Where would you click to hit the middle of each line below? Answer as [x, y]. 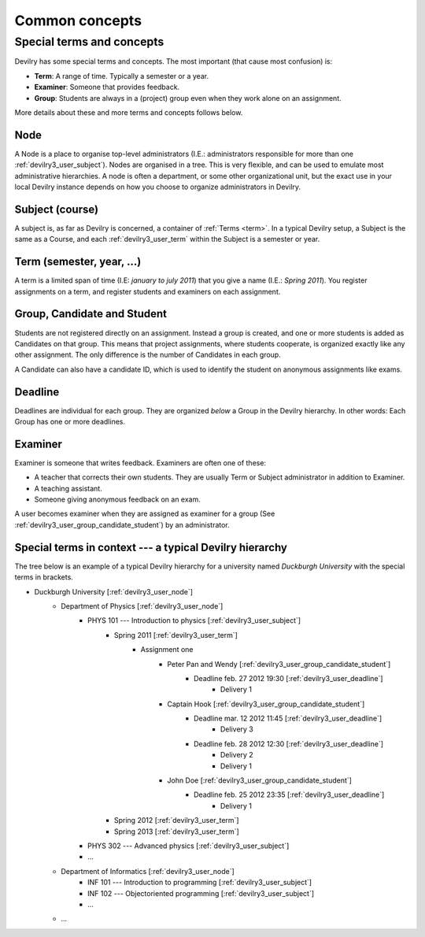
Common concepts [78, 20]
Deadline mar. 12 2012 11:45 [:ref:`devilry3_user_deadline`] [288, 718]
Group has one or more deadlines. [70, 422]
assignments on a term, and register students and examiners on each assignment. [148, 291]
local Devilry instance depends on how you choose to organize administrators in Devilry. [158, 187]
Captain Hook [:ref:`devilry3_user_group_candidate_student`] [266, 704]
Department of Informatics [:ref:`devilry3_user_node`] [148, 871]
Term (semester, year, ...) [78, 262]
